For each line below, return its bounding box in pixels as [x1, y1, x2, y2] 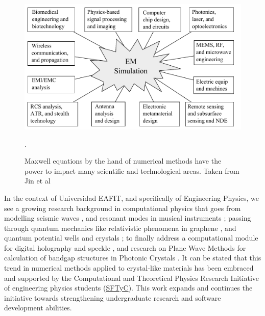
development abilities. [4, 302, 72, 313]
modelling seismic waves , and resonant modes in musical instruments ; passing [4, 213, 251, 223]
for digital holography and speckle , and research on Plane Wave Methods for [4, 242, 246, 253]
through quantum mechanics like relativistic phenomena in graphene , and [4, 222, 236, 233]
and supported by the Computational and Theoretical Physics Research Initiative [4, 272, 259, 283]
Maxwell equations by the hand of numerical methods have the [25, 155, 222, 166]
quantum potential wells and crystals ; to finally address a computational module [4, 232, 258, 243]
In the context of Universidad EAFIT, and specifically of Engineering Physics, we [4, 192, 259, 203]
